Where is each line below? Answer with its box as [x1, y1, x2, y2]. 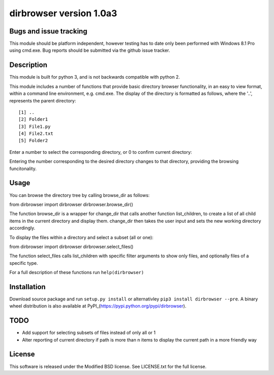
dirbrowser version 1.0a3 [9, 8, 118, 19]
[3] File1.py [18, 123, 51, 129]
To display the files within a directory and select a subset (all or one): [9, 234, 154, 241]
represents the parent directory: [9, 97, 76, 104]
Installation [9, 282, 46, 291]
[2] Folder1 [18, 117, 48, 122]
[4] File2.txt [18, 131, 53, 137]
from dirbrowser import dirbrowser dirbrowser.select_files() [9, 244, 134, 250]
